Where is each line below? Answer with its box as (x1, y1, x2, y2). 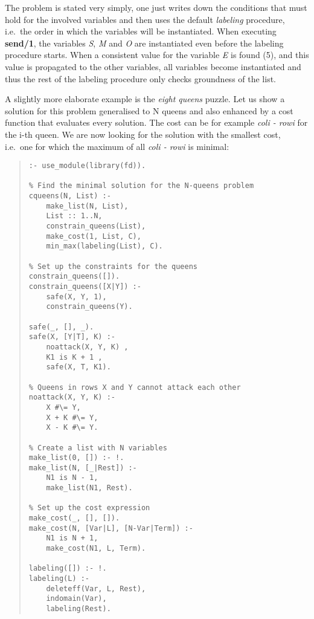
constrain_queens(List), (46, 222, 146, 231)
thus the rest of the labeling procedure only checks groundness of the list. (5, 72, 277, 85)
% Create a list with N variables (28, 443, 167, 452)
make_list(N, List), (46, 201, 129, 210)
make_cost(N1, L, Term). (46, 544, 146, 553)
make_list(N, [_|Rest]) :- (28, 463, 137, 472)
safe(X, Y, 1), (46, 292, 107, 301)
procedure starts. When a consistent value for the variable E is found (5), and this (5, 48, 309, 61)
